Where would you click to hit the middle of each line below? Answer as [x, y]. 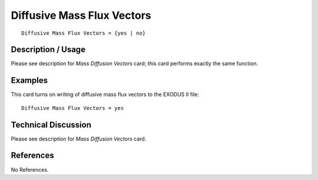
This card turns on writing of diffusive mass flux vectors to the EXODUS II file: [105, 95]
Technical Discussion [51, 124]
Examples [29, 80]
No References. [30, 169]
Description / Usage [48, 50]
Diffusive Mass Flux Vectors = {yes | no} [84, 33]
